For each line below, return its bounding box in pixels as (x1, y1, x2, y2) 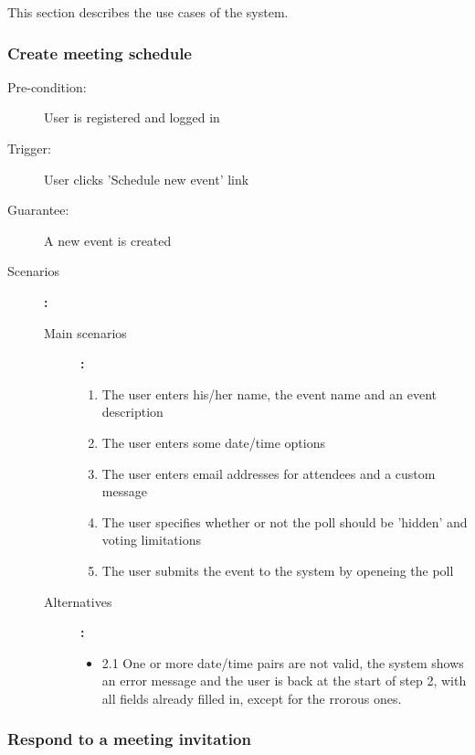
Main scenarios (44, 323, 127, 342)
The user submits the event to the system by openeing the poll (101, 560, 454, 580)
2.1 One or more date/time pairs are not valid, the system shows (101, 653, 464, 672)
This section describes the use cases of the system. (7, 3, 289, 21)
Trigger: (7, 139, 51, 157)
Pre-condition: (7, 77, 87, 96)
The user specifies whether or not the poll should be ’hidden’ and (101, 512, 468, 531)
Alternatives (44, 591, 112, 611)
